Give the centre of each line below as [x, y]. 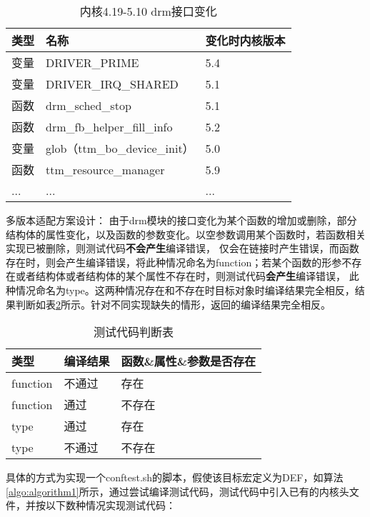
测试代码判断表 [133, 332]
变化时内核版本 [245, 40]
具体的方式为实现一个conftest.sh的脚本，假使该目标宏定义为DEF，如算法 [175, 477]
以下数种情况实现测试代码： [110, 505]
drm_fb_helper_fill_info [109, 126]
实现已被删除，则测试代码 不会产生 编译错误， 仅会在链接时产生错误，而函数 [182, 248]
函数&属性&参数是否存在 [188, 361]
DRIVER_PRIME [92, 62]
